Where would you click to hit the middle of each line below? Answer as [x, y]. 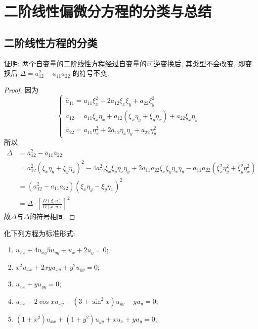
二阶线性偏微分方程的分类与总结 [108, 11]
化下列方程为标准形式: [40, 233]
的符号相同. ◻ [52, 216]
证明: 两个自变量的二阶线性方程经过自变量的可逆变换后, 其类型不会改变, [120, 63]
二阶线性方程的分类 [51, 42]
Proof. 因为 [21, 89]
